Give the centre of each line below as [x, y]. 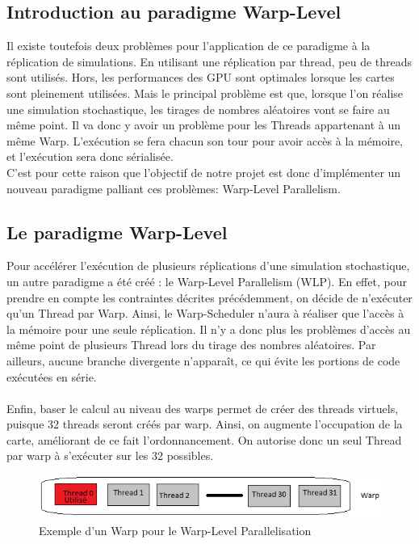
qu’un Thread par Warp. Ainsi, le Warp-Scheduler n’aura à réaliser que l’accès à [205, 313]
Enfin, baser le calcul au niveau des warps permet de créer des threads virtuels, [203, 408]
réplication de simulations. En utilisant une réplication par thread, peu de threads [209, 61]
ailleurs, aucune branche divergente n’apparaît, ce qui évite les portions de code [203, 360]
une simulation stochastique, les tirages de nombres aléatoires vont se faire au [198, 109]
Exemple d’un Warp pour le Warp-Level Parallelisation [175, 530]
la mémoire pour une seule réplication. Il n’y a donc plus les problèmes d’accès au [209, 329]
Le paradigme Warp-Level [117, 232]
